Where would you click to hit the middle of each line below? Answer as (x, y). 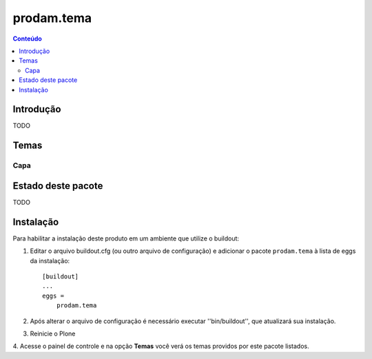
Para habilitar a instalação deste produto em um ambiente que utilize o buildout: (126, 238)
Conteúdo (28, 39)
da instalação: (50, 260)
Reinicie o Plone (53, 334)
